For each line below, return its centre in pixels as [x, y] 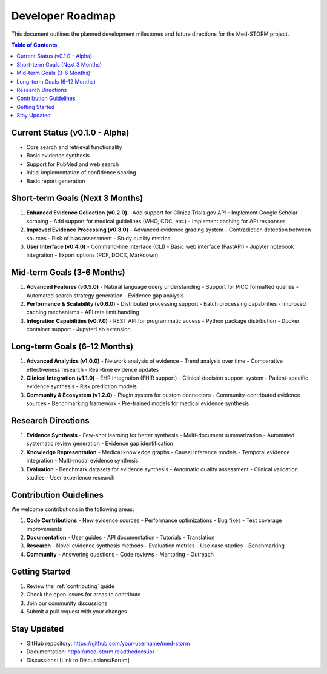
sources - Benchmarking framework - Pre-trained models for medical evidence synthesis [138, 403]
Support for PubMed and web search [73, 164]
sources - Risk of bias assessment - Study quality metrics [98, 238]
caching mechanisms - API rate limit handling [83, 312]
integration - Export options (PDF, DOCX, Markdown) [92, 255]
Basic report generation [56, 181]
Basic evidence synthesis [58, 156]
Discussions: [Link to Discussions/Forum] [78, 660]
